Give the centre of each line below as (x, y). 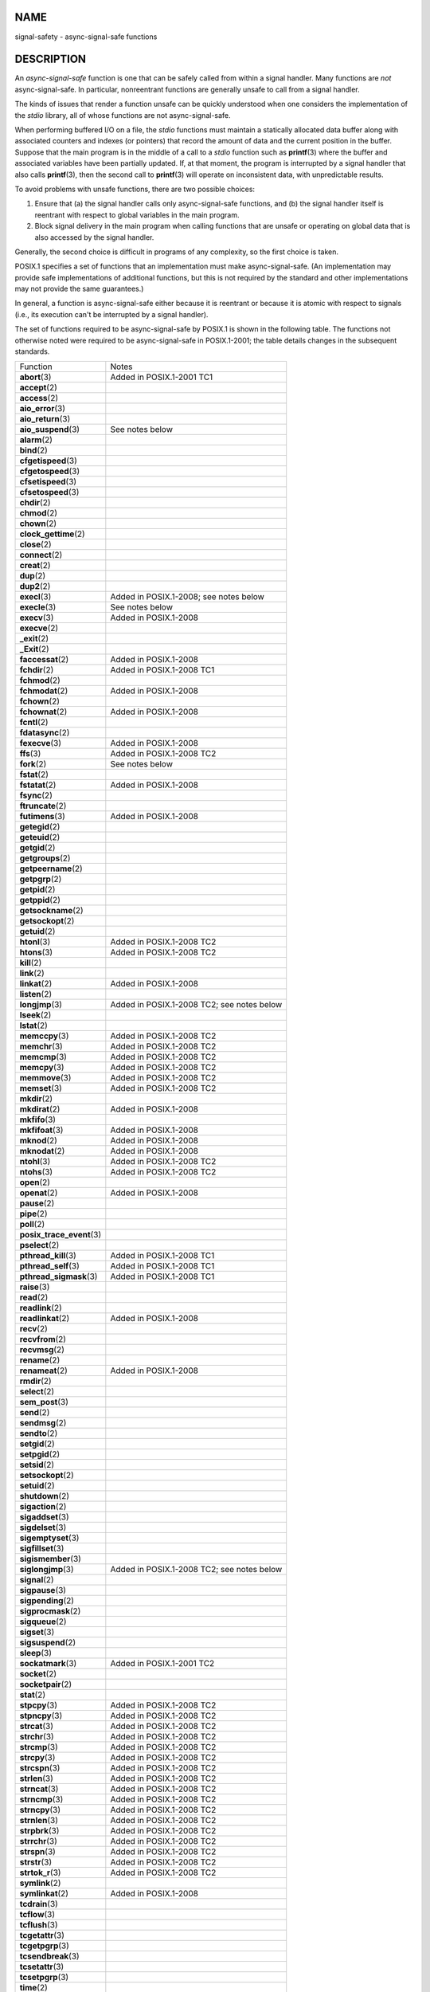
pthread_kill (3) (48, 1256)
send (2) (35, 1413)
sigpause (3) (43, 1590)
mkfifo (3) (37, 1120)
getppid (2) (40, 900)
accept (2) (38, 388)
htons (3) (36, 952)
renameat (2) (43, 1370)
